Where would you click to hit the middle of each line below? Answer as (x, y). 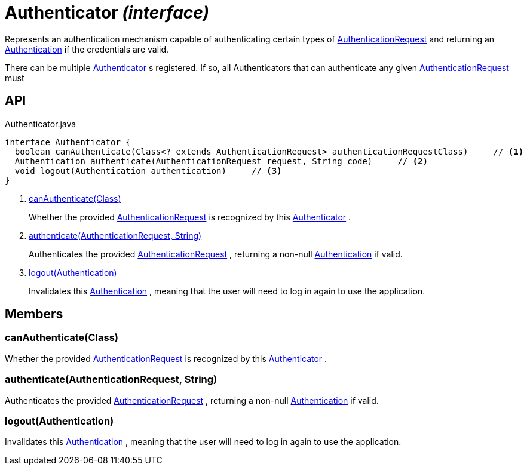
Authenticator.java (41, 124)
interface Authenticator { (68, 142)
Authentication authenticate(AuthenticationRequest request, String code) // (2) (221, 161)
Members (34, 314)
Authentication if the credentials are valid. (87, 49)
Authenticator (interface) (107, 13)
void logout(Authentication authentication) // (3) (148, 171)
